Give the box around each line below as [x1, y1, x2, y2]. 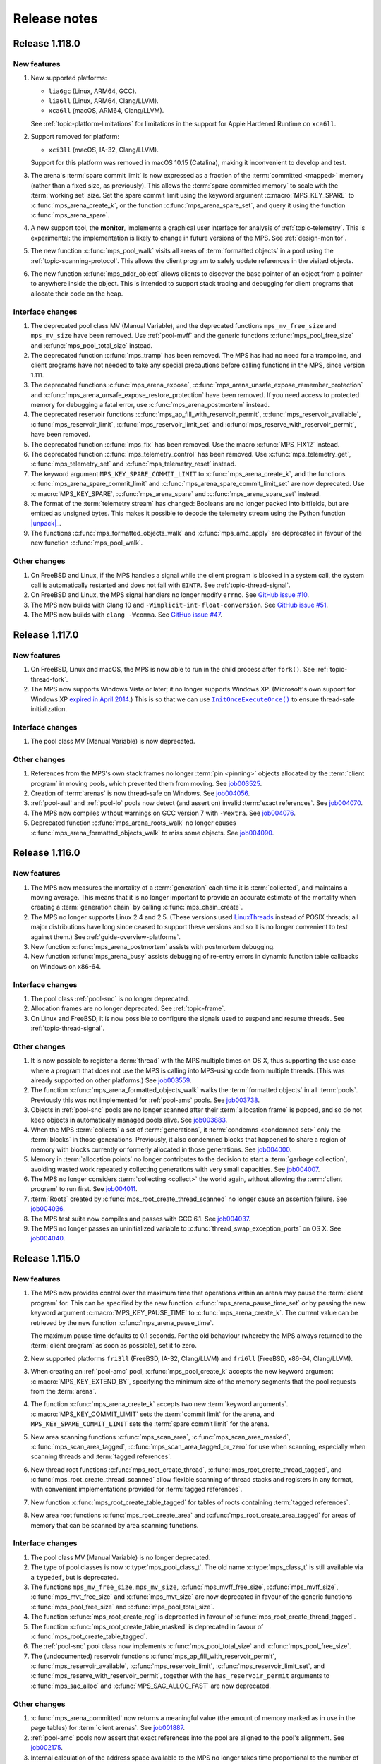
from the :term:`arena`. [30, 1387, 97, 1395]
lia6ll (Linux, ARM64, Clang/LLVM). [48, 97, 159, 105]
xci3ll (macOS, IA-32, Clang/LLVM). [48, 145, 159, 154]
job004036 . [30, 1204, 65, 1213]
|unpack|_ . [30, 519, 61, 527]
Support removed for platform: [30, 133, 120, 141]
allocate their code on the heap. [30, 289, 123, 298]
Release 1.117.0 [13, 629, 79, 641]
